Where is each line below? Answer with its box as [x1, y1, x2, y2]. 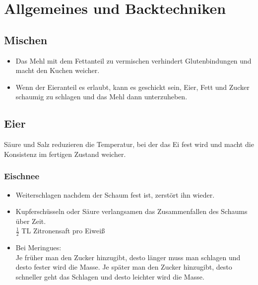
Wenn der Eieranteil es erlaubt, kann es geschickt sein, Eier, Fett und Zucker [15, 81, 250, 92]
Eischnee [4, 170, 39, 182]
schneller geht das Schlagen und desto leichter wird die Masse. [15, 271, 204, 282]
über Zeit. [15, 215, 46, 226]
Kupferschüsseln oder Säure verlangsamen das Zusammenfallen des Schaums [15, 206, 248, 216]
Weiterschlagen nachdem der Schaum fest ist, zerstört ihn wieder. [15, 189, 215, 200]
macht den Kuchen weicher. [15, 65, 100, 75]
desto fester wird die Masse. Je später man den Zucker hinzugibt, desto [15, 262, 232, 272]
